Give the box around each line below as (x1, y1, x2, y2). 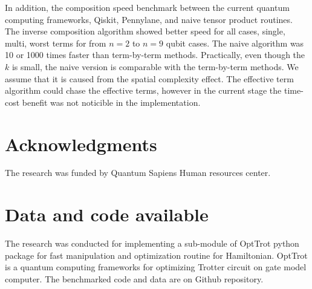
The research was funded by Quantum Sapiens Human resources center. (5, 166, 271, 179)
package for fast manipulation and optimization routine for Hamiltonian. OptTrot (5, 248, 308, 261)
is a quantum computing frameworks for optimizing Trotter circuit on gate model (5, 261, 307, 273)
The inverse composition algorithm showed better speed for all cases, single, (5, 25, 285, 37)
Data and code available (5, 202, 209, 227)
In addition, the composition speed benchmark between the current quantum (5, 1, 290, 13)
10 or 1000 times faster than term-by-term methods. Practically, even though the (5, 48, 305, 61)
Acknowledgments (5, 131, 157, 156)
